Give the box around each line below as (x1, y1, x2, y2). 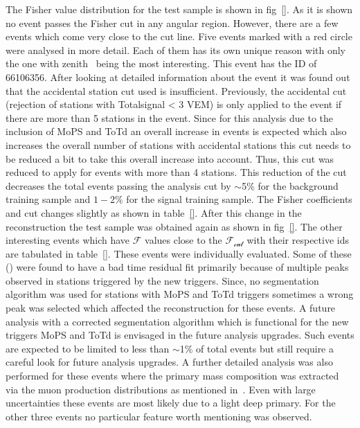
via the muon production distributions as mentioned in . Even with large (6, 382, 316, 396)
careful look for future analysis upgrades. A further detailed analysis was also (6, 355, 333, 369)
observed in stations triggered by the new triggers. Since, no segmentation (6, 273, 319, 287)
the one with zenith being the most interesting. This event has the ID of (6, 56, 317, 71)
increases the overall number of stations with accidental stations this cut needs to (6, 137, 351, 152)
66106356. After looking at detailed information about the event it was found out (6, 69, 350, 84)
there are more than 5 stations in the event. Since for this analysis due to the (6, 110, 334, 125)
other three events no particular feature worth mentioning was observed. (6, 409, 312, 423)
